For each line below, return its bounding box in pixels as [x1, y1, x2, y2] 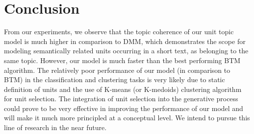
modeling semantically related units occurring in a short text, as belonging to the [4, 45, 249, 56]
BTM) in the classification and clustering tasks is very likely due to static [4, 74, 225, 85]
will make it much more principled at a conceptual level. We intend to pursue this [4, 112, 250, 123]
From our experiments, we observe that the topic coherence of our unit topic [4, 26, 234, 37]
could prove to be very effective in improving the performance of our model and [4, 103, 243, 113]
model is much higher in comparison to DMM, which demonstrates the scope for [4, 36, 246, 46]
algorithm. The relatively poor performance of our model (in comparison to [4, 65, 230, 75]
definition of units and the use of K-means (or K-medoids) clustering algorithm [4, 84, 242, 94]
